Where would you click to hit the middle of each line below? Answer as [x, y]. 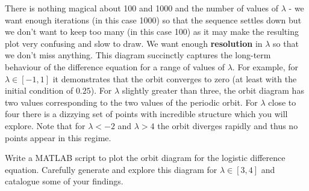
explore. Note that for [45, 125]
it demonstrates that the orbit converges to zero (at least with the [175, 78]
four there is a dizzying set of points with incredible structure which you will [146, 114]
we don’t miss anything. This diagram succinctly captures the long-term [138, 55]
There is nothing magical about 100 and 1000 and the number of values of [142, 8]
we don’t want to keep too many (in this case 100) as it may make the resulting [152, 32]
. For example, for [265, 66]
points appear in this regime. [58, 137]
